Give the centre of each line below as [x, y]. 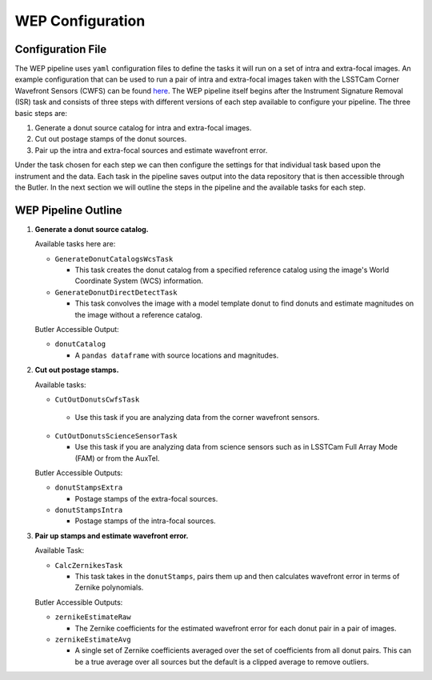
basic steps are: [41, 113]
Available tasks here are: [75, 244]
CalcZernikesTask [89, 565]
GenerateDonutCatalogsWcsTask [114, 259]
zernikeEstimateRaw [93, 617]
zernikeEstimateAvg [93, 639]
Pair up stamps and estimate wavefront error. [112, 535]
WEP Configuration [80, 21]
